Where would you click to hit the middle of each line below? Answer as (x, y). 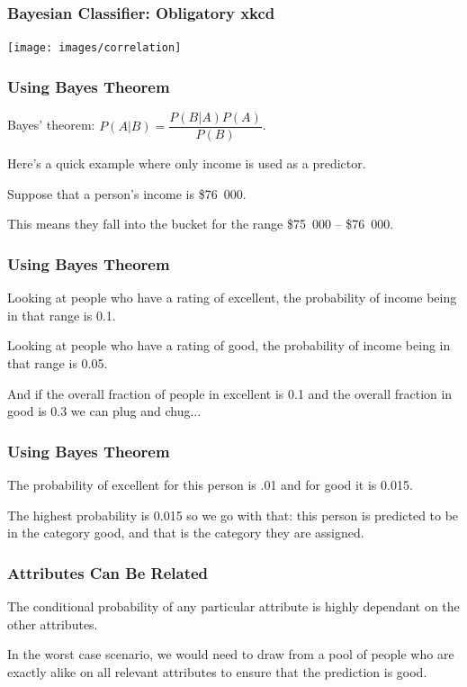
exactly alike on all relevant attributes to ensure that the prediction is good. (217, 671)
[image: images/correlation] (94, 48)
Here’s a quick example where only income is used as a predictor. (187, 163)
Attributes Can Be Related (108, 572)
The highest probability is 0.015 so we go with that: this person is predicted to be (233, 515)
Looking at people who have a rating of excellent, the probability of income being (232, 298)
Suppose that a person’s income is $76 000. (127, 193)
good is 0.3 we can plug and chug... (104, 411)
